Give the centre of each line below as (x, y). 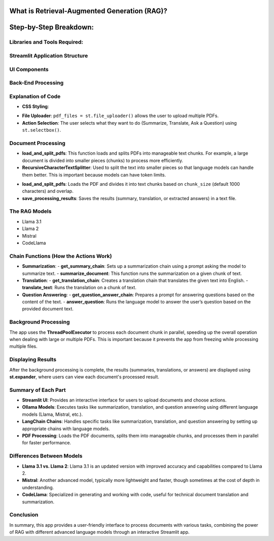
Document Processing (37, 143)
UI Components (29, 69)
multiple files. (23, 347)
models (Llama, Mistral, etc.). (53, 414)
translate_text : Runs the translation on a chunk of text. (79, 288)
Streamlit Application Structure (49, 55)
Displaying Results (33, 360)
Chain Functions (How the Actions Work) (61, 256)
